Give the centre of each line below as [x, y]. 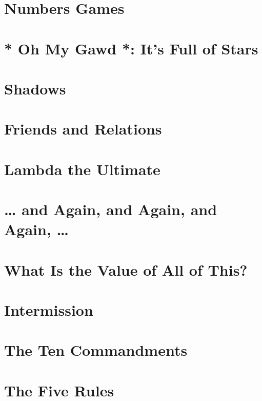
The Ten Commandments [96, 350]
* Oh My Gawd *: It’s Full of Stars [131, 48]
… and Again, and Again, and [111, 209]
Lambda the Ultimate [82, 169]
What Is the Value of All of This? [126, 269]
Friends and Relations [83, 129]
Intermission [49, 310]
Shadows [35, 88]
